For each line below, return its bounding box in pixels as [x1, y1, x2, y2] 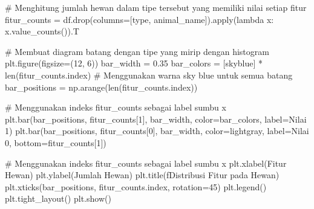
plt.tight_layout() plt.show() [5, 192, 111, 205]
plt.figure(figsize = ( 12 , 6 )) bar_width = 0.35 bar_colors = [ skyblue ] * [5, 57, 263, 69]
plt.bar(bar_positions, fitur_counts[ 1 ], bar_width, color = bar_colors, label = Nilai [5, 112, 307, 125]
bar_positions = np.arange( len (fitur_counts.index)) [5, 80, 198, 93]
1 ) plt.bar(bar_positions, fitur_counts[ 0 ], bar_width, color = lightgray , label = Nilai [5, 124, 309, 137]
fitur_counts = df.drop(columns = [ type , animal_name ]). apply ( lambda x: [5, 13, 274, 25]
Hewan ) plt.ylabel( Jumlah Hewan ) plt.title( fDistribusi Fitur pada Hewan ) [5, 169, 280, 181]
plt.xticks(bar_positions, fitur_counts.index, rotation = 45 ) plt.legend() [5, 180, 267, 193]
